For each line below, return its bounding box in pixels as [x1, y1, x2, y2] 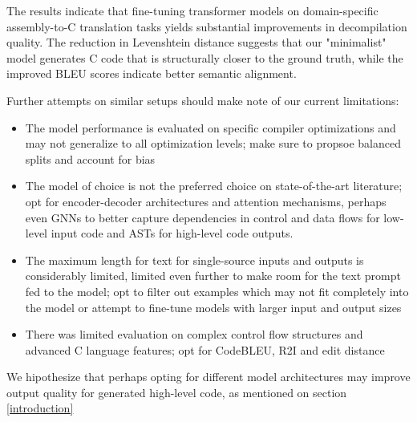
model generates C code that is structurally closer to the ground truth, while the [6, 49, 403, 66]
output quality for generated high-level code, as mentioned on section [6, 383, 347, 400]
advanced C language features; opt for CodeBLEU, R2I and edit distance [25, 341, 385, 358]
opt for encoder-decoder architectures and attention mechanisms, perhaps [25, 193, 387, 209]
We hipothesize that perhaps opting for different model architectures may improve [6, 368, 411, 385]
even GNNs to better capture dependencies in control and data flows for [25, 209, 380, 225]
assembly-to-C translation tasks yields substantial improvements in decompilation [6, 18, 407, 34]
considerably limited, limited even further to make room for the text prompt [25, 267, 401, 284]
